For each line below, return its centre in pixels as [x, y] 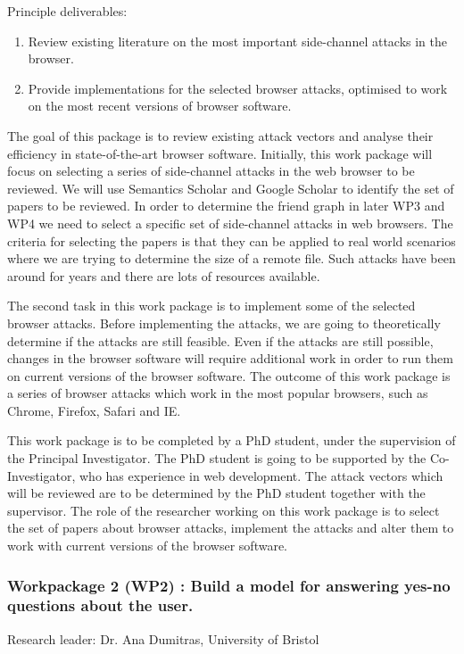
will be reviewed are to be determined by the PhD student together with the [216, 493]
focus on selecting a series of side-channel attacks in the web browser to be [211, 171]
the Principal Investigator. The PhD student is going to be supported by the [217, 458]
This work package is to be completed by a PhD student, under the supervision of [232, 440]
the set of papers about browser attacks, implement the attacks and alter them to [231, 528]
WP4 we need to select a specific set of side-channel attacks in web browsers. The [230, 223]
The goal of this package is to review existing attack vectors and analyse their [220, 135]
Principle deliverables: [67, 11]
